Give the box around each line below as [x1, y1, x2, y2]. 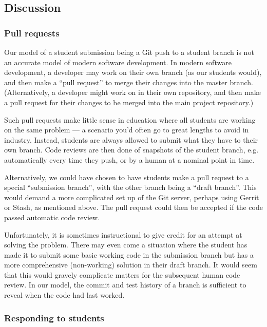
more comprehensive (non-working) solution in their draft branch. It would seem [4, 259, 257, 270]
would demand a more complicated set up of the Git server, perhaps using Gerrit [4, 191, 259, 202]
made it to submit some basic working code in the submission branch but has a [4, 249, 254, 260]
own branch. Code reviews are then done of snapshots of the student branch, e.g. [4, 144, 259, 155]
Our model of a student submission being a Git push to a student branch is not [4, 47, 254, 57]
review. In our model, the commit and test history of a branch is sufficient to [4, 279, 246, 290]
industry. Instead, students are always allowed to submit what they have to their [4, 134, 258, 145]
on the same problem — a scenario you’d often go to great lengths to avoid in [4, 124, 249, 135]
